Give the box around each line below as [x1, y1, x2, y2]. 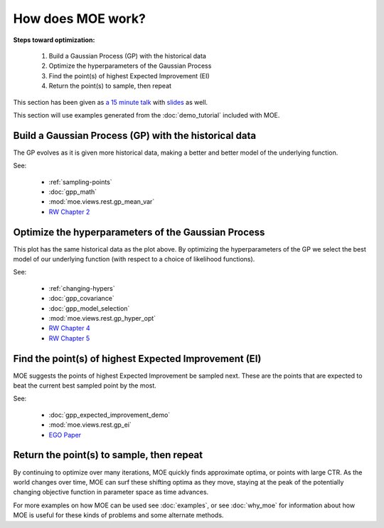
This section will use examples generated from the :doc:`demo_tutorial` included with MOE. [13, 110, 280, 119]
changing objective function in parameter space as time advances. [13, 488, 209, 497]
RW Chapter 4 [48, 324, 90, 333]
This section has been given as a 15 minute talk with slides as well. [13, 98, 208, 106]
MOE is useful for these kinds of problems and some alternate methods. [13, 511, 224, 519]
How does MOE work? [13, 11, 146, 26]
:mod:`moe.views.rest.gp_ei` [48, 420, 132, 429]
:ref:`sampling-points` [48, 177, 113, 186]
